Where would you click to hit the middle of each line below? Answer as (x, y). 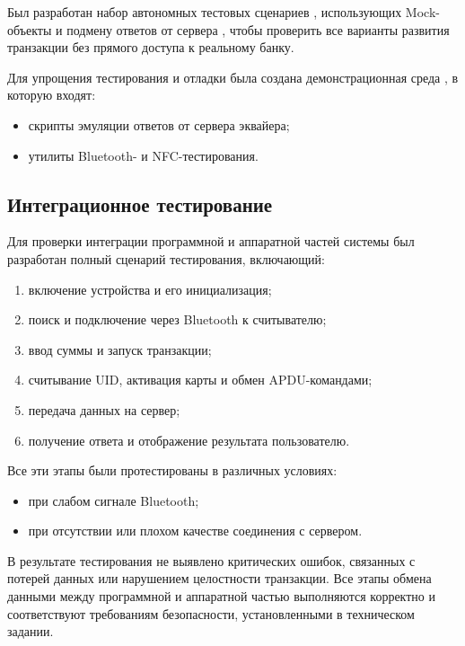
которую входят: (52, 95)
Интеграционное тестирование (140, 204)
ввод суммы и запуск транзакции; (120, 349)
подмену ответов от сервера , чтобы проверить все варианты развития (258, 29)
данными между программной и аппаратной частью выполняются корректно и (221, 596)
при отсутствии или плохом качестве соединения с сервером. (195, 531)
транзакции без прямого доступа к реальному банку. (151, 47)
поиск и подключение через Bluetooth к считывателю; (177, 319)
